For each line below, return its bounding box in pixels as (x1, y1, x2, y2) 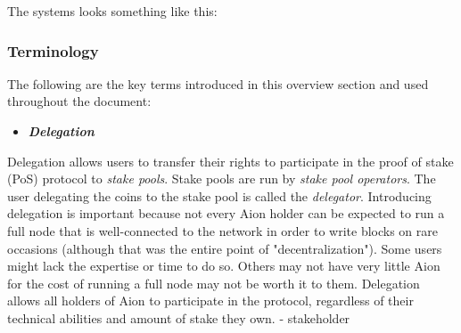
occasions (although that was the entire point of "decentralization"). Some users (7, 239, 442, 257)
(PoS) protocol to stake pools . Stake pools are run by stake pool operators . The (7, 169, 436, 188)
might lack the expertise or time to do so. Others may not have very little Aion (7, 256, 440, 275)
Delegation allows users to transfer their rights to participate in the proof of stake (7, 151, 454, 170)
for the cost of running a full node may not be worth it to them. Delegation (7, 273, 420, 292)
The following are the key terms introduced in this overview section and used (7, 74, 429, 93)
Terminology (7, 39, 99, 61)
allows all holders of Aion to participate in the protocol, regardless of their (7, 291, 414, 310)
